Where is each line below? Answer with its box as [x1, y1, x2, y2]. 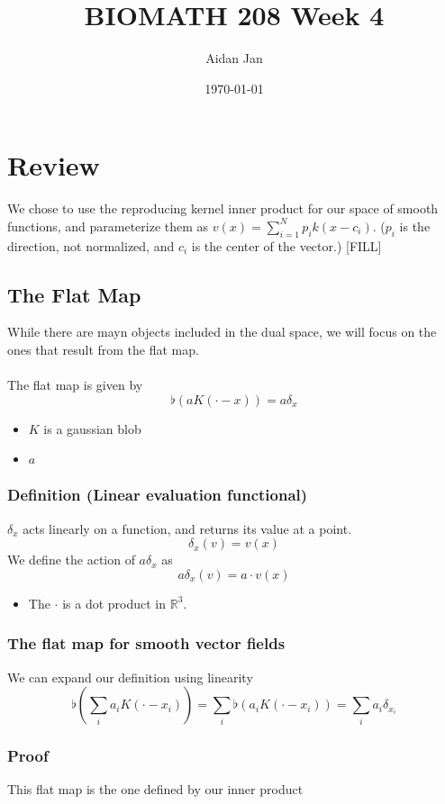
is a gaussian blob [43, 419, 141, 438]
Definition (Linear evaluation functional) [7, 483, 308, 506]
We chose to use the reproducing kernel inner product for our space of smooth [7, 199, 439, 218]
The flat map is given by [7, 375, 143, 394]
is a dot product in [62, 593, 167, 612]
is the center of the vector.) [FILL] [191, 236, 382, 255]
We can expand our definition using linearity [7, 667, 253, 686]
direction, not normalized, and [7, 236, 175, 255]
